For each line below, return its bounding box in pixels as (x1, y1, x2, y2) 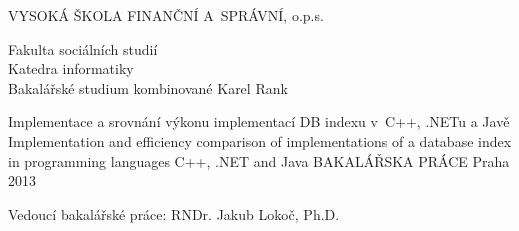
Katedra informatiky (8, 58, 134, 79)
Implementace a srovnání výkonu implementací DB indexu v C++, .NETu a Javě (8, 111, 510, 132)
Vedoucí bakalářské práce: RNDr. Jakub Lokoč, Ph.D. (8, 203, 340, 224)
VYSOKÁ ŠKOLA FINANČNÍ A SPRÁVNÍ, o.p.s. (8, 5, 324, 25)
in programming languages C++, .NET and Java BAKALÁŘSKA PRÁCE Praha (8, 150, 510, 171)
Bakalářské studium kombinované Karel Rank (8, 77, 288, 98)
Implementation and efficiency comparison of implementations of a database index (8, 130, 512, 151)
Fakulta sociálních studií (8, 38, 158, 59)
